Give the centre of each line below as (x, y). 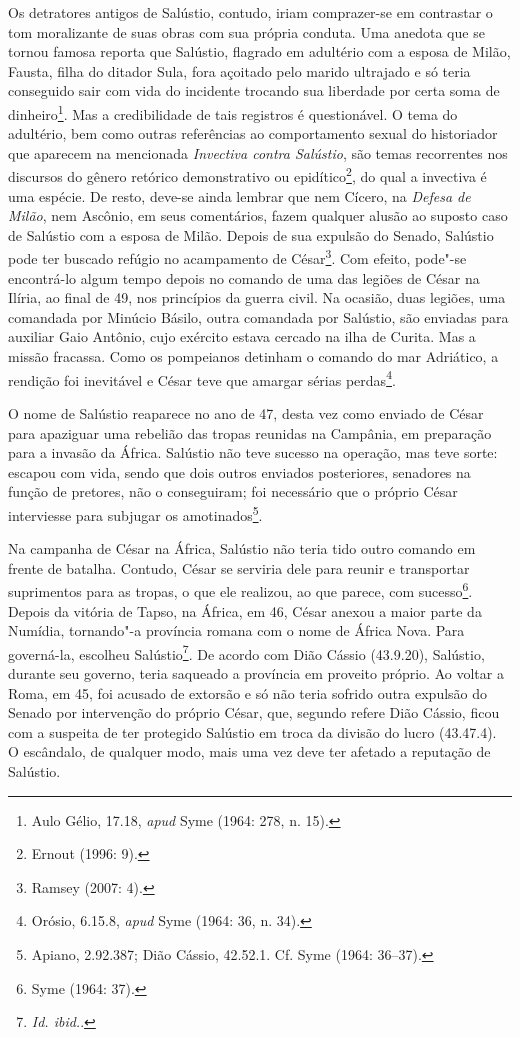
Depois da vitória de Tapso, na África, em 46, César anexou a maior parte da (245, 610)
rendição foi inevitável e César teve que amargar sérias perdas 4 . (202, 378)
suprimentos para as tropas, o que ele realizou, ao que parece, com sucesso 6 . (240, 589)
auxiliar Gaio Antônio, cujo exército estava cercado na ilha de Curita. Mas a (242, 336)
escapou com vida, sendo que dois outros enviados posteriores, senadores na (239, 471)
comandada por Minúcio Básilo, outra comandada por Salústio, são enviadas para (258, 316)
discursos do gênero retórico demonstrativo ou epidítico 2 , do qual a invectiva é (247, 175)
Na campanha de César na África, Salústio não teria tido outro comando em (242, 548)
